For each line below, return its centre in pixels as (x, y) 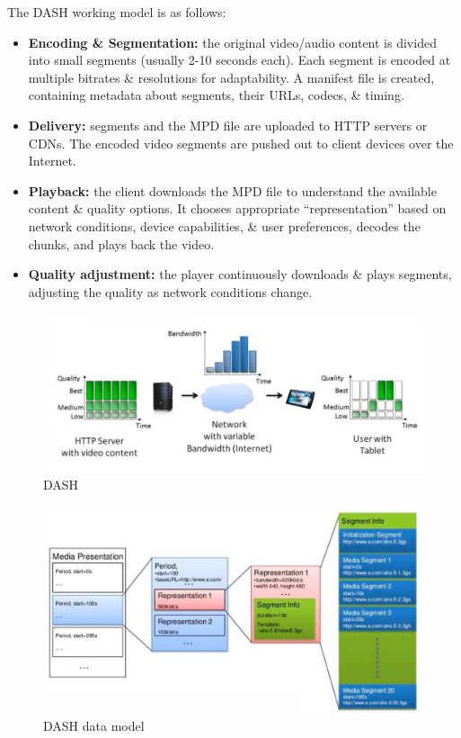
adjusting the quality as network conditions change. (170, 291)
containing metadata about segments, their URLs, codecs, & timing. (216, 95)
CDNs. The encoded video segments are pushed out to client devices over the (241, 143)
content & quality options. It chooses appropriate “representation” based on (237, 208)
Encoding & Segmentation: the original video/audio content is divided (232, 42)
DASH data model (94, 726)
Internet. (52, 161)
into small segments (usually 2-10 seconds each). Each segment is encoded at (239, 60)
